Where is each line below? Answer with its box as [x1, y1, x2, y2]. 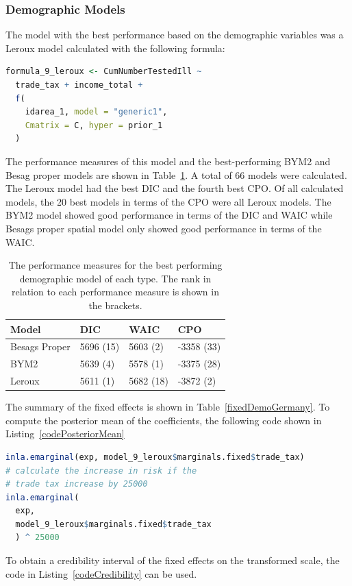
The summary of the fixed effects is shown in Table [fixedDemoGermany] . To [5, 400, 330, 414]
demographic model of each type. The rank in [19, 271, 212, 285]
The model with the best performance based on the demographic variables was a [5, 27, 344, 42]
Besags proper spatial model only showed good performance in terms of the [5, 221, 322, 235]
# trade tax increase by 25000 [5, 479, 148, 489]
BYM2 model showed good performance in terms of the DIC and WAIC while [5, 208, 333, 222]
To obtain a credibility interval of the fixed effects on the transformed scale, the [5, 553, 340, 567]
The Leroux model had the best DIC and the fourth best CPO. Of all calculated [5, 181, 344, 195]
